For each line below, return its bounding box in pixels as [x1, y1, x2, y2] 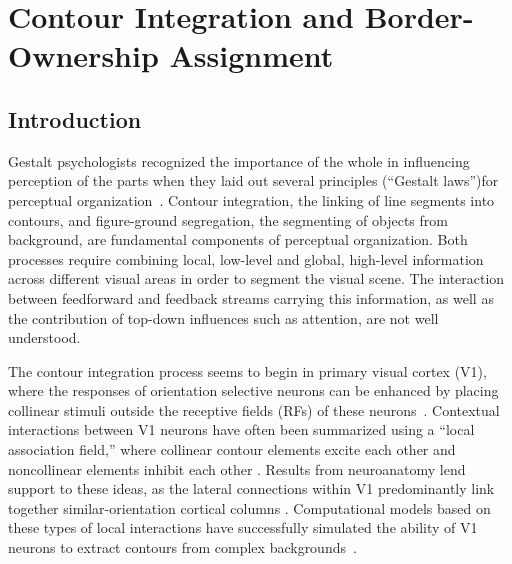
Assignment [169, 35, 334, 76]
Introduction [8, 103, 142, 134]
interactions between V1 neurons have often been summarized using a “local [8, 419, 475, 440]
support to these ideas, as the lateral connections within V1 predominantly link [8, 478, 495, 499]
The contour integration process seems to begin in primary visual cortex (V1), [8, 360, 487, 381]
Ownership [8, 35, 159, 76]
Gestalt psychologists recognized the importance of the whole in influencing [8, 150, 470, 171]
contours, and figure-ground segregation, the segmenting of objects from [8, 209, 448, 230]
